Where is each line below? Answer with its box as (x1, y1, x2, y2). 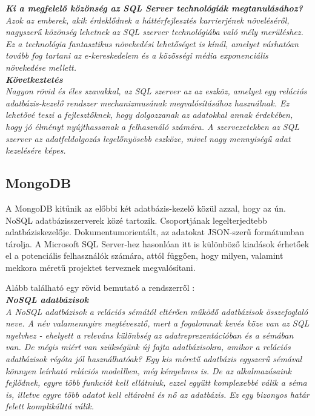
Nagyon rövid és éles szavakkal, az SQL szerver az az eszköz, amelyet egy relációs (5, 85, 307, 97)
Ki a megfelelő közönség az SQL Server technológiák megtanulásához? (5, 2, 303, 14)
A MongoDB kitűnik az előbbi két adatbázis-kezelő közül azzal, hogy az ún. (5, 201, 286, 214)
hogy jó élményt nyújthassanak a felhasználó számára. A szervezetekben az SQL (5, 120, 300, 132)
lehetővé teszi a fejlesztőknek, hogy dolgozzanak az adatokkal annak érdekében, (5, 108, 293, 121)
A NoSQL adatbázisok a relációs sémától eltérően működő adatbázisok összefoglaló (5, 305, 308, 317)
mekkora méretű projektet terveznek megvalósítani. (5, 261, 196, 273)
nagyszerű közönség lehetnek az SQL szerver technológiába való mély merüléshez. (5, 25, 303, 38)
